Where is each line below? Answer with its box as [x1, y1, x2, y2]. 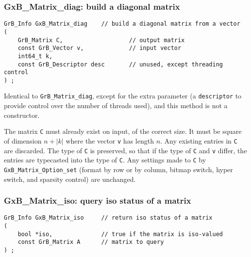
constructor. [4, 110, 40, 120]
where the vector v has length [66, 135, 154, 145]
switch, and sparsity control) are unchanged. [4, 174, 136, 184]
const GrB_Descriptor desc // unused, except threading [17, 61, 223, 68]
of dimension [4, 135, 42, 145]
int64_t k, [17, 52, 53, 60]
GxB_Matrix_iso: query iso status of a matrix [4, 194, 191, 207]
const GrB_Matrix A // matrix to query [17, 239, 164, 246]
